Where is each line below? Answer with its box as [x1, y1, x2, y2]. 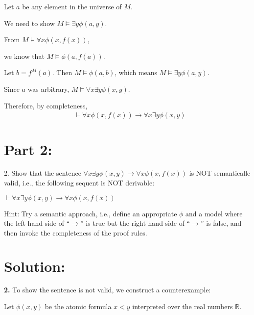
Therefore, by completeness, [4, 100, 88, 110]
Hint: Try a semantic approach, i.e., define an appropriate [4, 208, 177, 218]
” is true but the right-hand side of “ [80, 218, 190, 228]
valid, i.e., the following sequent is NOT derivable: [4, 177, 155, 187]
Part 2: [4, 139, 52, 159]
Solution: [4, 256, 66, 276]
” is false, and [200, 218, 242, 228]
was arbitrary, [27, 83, 69, 94]
